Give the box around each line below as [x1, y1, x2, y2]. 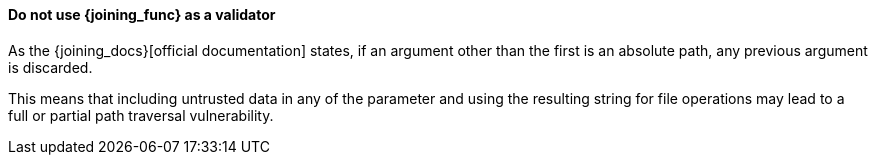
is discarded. [8, 58, 93, 76]
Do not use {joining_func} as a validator [8, 6, 276, 23]
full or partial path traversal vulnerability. [8, 106, 274, 124]
